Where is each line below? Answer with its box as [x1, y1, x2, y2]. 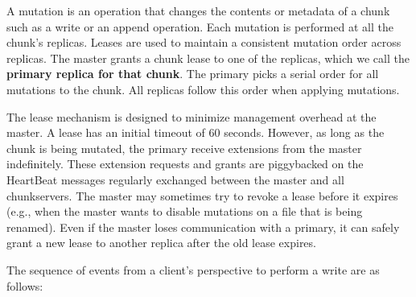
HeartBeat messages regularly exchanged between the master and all [6, 171, 344, 188]
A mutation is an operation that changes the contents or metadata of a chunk [6, 2, 390, 19]
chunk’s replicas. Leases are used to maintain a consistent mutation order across [6, 34, 402, 51]
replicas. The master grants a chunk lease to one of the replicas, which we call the [6, 49, 410, 66]
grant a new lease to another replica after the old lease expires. [6, 234, 316, 251]
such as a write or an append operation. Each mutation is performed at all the [6, 18, 393, 35]
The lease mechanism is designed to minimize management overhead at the [6, 108, 377, 125]
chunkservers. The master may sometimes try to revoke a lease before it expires [6, 187, 398, 204]
